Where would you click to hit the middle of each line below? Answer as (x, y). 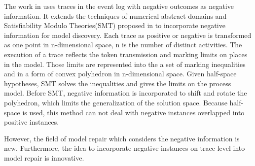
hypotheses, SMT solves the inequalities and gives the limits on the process (118, 83)
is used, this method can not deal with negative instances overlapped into (133, 112)
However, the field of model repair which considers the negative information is (122, 138)
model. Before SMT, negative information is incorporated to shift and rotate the (126, 93)
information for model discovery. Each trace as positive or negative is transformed (128, 35)
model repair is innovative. (44, 157)
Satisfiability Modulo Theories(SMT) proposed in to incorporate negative (115, 25)
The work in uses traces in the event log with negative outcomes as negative (119, 6)
